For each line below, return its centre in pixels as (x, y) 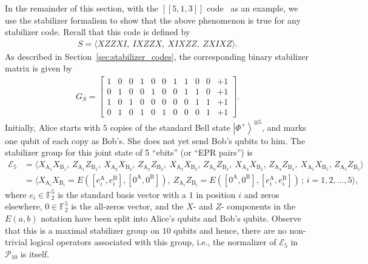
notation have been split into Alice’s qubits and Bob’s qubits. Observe (171, 218)
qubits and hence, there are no (230, 230)
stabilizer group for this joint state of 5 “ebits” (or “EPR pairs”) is (129, 152)
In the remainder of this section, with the (82, 8)
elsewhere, (24, 206)
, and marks (284, 127)
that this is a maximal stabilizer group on (82, 230)
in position (216, 194)
